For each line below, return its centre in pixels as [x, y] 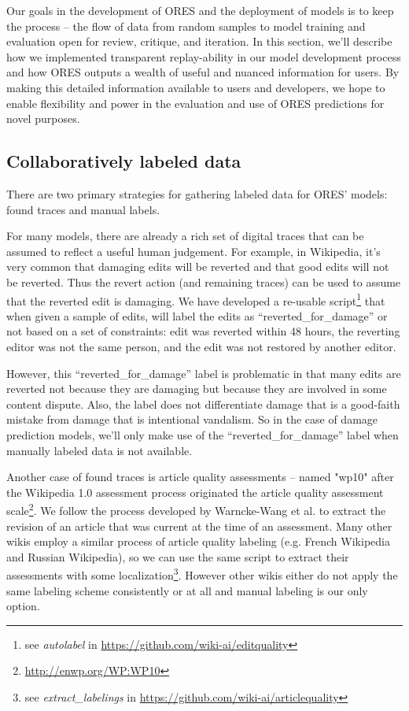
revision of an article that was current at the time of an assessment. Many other [199, 526]
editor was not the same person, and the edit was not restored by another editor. [201, 346]
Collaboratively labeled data [124, 161]
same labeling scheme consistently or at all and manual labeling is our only [187, 590]
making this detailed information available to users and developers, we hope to [196, 87]
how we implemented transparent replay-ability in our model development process [204, 56]
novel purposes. [43, 119]
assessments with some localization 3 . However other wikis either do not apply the [202, 574]
